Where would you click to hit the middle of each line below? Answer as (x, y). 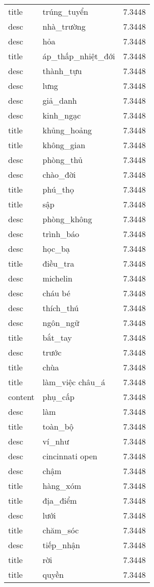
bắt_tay (57, 337)
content (21, 397)
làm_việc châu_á (74, 382)
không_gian (64, 145)
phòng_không (67, 219)
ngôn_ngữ (61, 323)
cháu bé (56, 293)
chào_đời (59, 174)
